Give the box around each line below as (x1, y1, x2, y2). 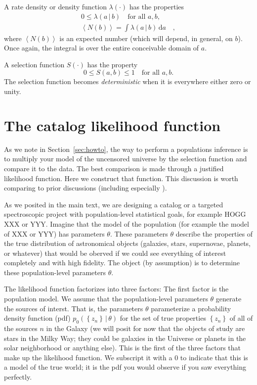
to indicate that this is (180, 352, 248, 362)
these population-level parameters (4, 267, 106, 277)
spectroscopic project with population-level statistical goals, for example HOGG (4, 209, 246, 219)
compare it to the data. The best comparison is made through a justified (4, 163, 224, 173)
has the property (87, 59, 138, 69)
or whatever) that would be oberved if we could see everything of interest (4, 247, 226, 258)
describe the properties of (175, 228, 253, 239)
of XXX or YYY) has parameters (4, 228, 105, 239)
